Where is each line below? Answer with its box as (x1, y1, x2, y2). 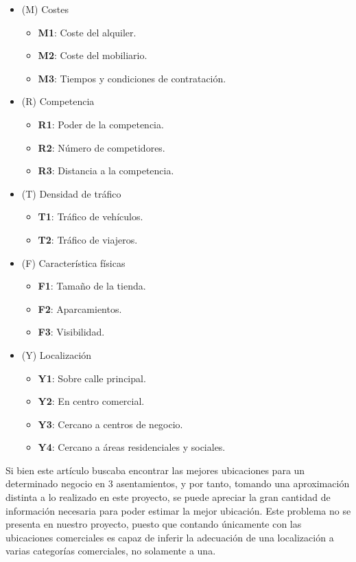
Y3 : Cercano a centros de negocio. (38, 417, 183, 431)
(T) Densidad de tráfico (21, 186, 121, 200)
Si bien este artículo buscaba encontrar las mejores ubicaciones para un (5, 463, 305, 477)
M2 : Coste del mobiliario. (38, 48, 147, 62)
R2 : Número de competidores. (38, 140, 165, 154)
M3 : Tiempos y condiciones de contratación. (38, 71, 226, 85)
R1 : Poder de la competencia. (38, 117, 164, 131)
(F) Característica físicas (21, 255, 126, 270)
